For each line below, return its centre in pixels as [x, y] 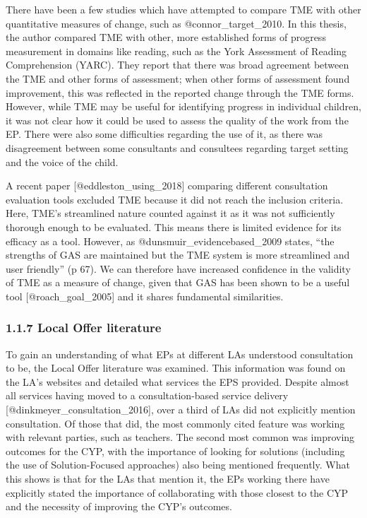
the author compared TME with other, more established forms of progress [166, 37]
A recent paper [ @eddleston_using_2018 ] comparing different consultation [167, 186]
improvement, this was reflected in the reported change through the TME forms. [180, 92]
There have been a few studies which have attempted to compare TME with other [183, 9]
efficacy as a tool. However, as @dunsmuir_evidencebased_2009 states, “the [170, 241]
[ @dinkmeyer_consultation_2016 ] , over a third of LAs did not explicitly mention [181, 410]
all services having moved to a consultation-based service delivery [147, 395]
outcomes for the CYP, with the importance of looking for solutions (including [175, 451]
